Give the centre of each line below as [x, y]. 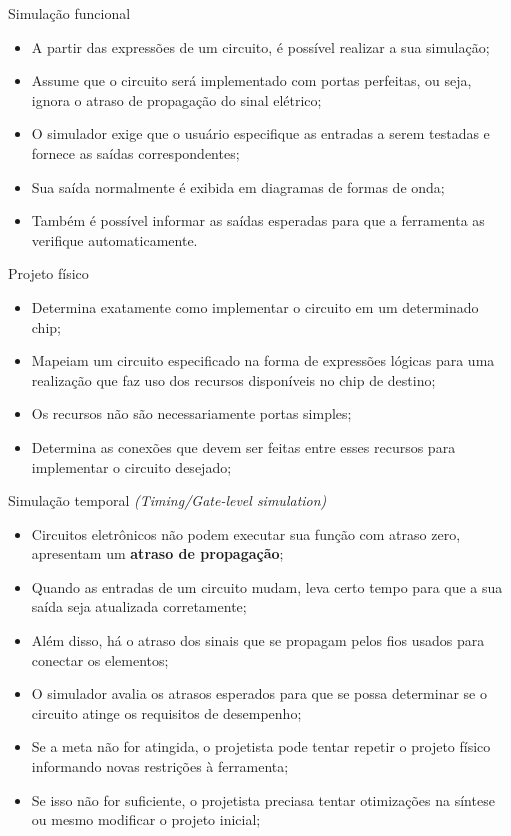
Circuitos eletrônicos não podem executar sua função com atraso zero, [246, 533]
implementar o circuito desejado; [131, 466]
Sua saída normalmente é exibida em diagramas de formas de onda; [238, 186]
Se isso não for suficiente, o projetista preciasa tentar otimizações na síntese [263, 799]
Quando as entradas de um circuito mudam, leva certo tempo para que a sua [267, 586]
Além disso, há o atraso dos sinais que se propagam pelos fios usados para [258, 640]
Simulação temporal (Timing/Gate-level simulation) [167, 500]
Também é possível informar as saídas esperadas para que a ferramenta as [258, 220]
